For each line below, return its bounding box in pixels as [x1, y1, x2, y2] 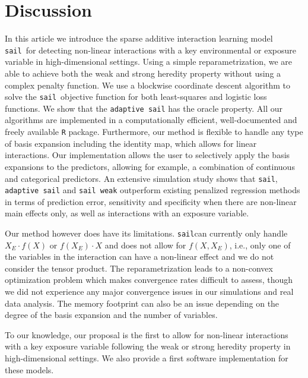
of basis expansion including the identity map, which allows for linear [5, 137, 257, 149]
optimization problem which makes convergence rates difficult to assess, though [5, 273, 293, 286]
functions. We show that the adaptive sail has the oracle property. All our [5, 102, 282, 114]
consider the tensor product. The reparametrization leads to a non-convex [5, 262, 273, 274]
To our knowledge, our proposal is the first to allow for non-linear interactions [5, 328, 288, 341]
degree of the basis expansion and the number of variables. [5, 308, 218, 321]
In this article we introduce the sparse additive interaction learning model [5, 32, 273, 45]
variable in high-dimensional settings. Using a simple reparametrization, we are [5, 55, 292, 68]
